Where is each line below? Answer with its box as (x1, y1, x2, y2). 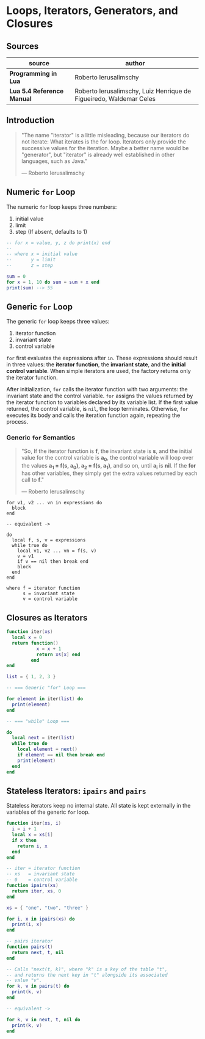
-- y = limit (6, 257, 56, 263)
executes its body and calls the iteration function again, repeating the (6, 411, 181, 419)
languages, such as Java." (21, 157, 87, 165)
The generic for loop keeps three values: (6, 318, 110, 325)
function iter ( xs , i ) (6, 820, 62, 827)
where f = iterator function (6, 585, 81, 592)
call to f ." (21, 476, 45, 483)
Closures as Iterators (6, 612, 88, 623)
